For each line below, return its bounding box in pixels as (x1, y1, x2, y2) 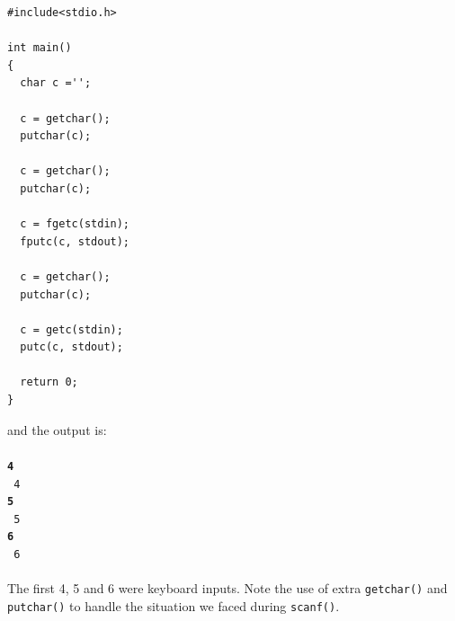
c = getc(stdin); (20, 323, 123, 336)
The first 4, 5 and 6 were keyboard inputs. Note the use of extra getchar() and (7, 579, 448, 598)
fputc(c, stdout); (20, 235, 130, 248)
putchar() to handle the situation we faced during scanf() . (7, 597, 340, 616)
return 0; (20, 376, 78, 389)
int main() (7, 41, 72, 55)
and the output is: (7, 420, 107, 439)
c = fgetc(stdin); (20, 217, 130, 231)
